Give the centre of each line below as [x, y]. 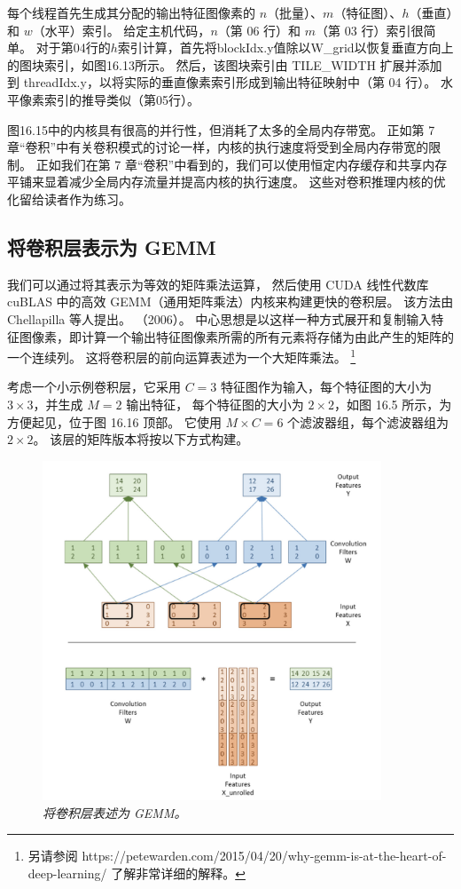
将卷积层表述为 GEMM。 [115, 812]
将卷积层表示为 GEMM [112, 246]
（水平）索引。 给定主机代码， [121, 30]
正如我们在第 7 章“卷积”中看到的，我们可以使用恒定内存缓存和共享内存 [242, 164]
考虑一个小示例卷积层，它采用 [94, 387]
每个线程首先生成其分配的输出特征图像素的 [131, 12]
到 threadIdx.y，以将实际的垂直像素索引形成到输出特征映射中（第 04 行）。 [222, 82]
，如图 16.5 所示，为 [393, 404]
